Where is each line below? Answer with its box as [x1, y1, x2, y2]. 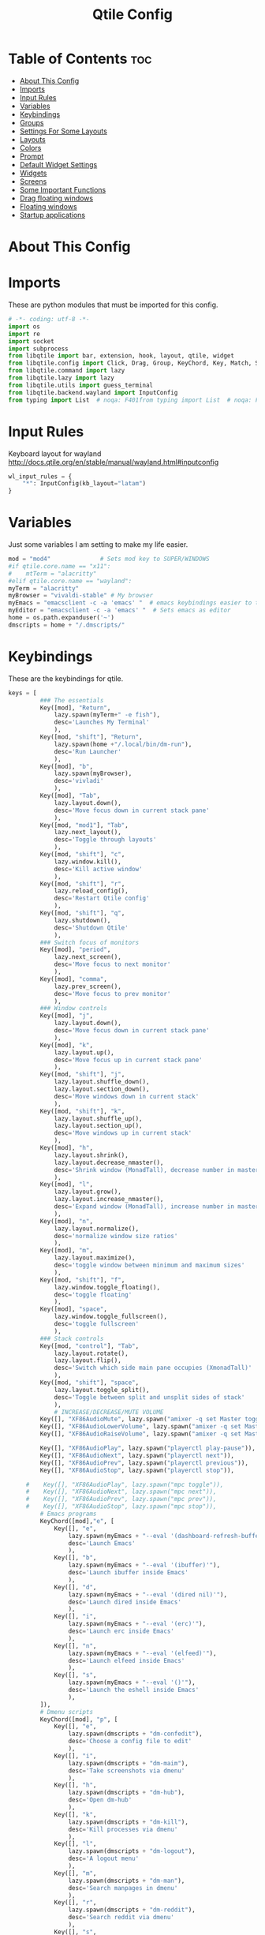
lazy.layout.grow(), [54, 1188, 122, 1196]
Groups [19, 118, 44, 127]
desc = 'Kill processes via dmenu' [68, 1825, 178, 1833]
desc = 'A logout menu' [68, 1855, 140, 1863]
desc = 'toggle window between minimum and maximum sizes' [54, 1261, 245, 1269]
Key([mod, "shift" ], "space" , [39, 1379, 140, 1387]
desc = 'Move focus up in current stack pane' [54, 1056, 203, 1064]
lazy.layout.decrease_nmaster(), [54, 1158, 164, 1166]
